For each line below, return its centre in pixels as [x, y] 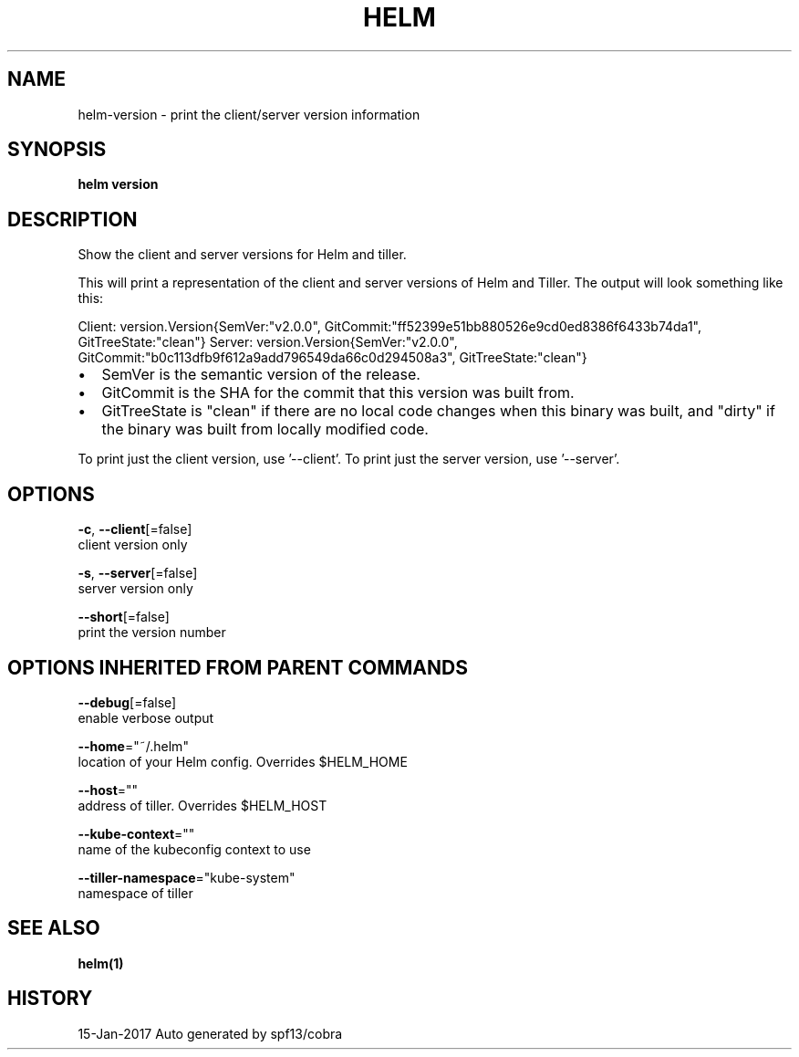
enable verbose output [146, 717]
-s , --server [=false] [138, 573]
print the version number [152, 633]
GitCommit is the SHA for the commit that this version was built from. [338, 393]
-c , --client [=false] [135, 529]
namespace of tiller [135, 893]
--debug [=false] [127, 702]
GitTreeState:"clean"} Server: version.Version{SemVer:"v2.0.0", [268, 342]
